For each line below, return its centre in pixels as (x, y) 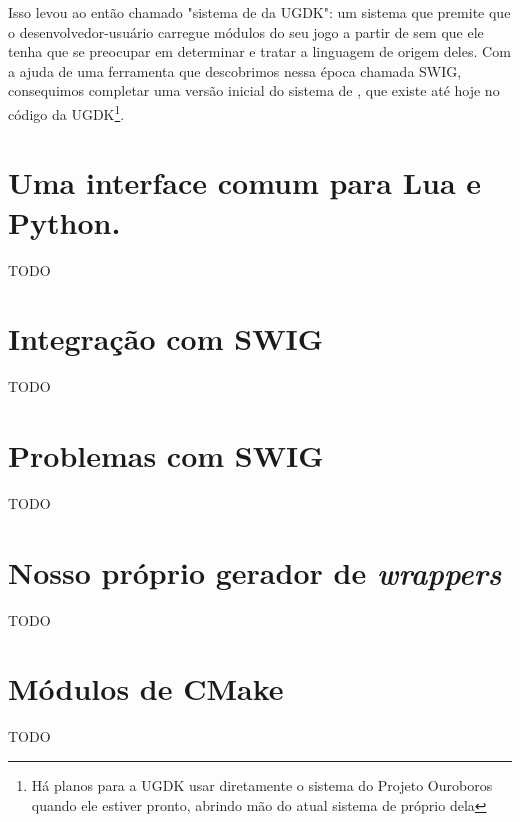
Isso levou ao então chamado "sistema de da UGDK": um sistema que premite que (259, 12)
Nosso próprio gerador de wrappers (255, 572)
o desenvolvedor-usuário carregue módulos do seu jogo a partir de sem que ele (246, 31)
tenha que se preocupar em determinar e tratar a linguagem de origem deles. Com (259, 51)
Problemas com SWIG (166, 455)
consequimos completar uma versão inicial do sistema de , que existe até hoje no (254, 90)
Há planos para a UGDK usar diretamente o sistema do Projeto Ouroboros (262, 785)
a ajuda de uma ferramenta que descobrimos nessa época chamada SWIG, (235, 70)
